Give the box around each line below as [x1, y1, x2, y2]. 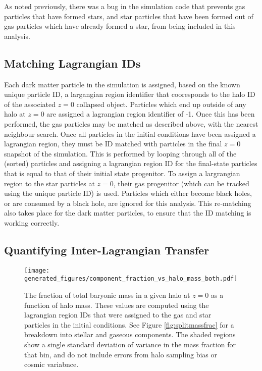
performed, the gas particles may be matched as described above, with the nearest [4, 118, 258, 129]
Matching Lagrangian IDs [4, 55, 141, 71]
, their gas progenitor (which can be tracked [113, 178, 249, 188]
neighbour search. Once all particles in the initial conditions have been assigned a [4, 128, 256, 139]
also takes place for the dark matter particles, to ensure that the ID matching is [4, 207, 251, 218]
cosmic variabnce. [24, 359, 79, 369]
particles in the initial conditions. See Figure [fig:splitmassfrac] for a [24, 319, 234, 330]
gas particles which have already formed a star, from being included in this [4, 21, 236, 31]
